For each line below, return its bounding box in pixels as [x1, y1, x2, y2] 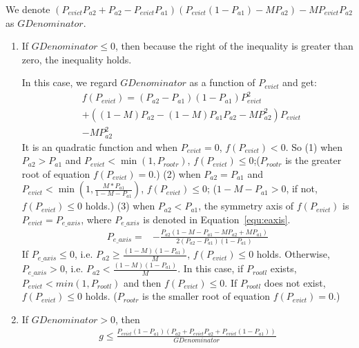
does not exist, [264, 275, 326, 289]
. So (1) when [285, 139, 343, 154]
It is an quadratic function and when [21, 139, 178, 154]
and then [123, 275, 162, 289]
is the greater [285, 153, 342, 167]
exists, [270, 261, 297, 276]
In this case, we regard [21, 75, 117, 90]
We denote [6, 2, 50, 16]
